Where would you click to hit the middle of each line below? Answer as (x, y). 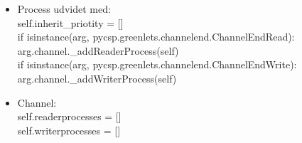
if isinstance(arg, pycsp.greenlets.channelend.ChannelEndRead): (156, 37)
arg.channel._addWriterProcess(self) (97, 78)
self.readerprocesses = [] (69, 116)
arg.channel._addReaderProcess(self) (98, 50)
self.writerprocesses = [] (69, 130)
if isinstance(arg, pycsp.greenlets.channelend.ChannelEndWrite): (157, 64)
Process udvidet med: (64, 9)
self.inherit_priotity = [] (70, 22)
